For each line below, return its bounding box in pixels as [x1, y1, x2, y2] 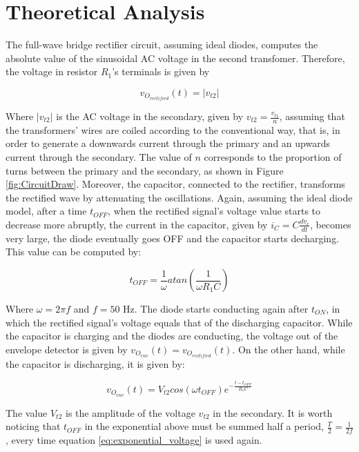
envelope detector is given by [6, 342, 128, 356]
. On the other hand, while [232, 342, 345, 356]
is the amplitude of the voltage [66, 405, 195, 420]
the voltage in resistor [6, 64, 98, 79]
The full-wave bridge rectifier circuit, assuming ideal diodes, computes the [6, 37, 318, 52]
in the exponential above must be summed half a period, [84, 419, 324, 433]
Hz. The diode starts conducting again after [123, 302, 309, 315]
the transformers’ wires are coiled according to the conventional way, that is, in [6, 122, 340, 137]
